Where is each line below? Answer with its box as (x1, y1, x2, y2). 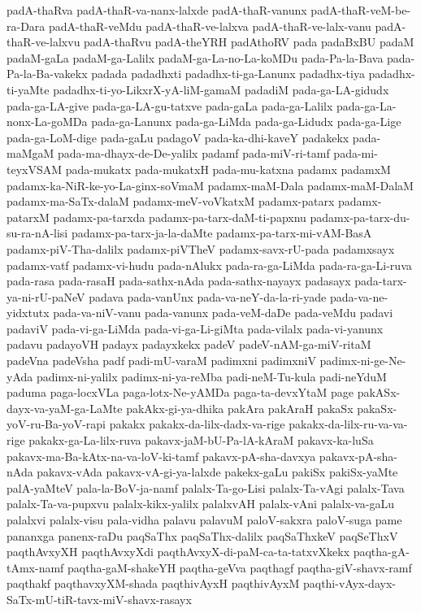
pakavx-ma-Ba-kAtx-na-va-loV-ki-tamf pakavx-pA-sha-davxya (7, 447, 316, 464)
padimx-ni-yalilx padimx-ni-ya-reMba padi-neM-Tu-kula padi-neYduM (36, 367, 387, 385)
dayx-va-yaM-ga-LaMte (7, 399, 123, 416)
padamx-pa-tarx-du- (310, 208, 410, 225)
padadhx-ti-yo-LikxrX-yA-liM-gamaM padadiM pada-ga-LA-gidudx (53, 80, 389, 98)
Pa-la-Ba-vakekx (7, 65, 88, 82)
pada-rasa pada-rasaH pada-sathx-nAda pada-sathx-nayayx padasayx (7, 272, 351, 289)
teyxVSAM (7, 160, 63, 177)
